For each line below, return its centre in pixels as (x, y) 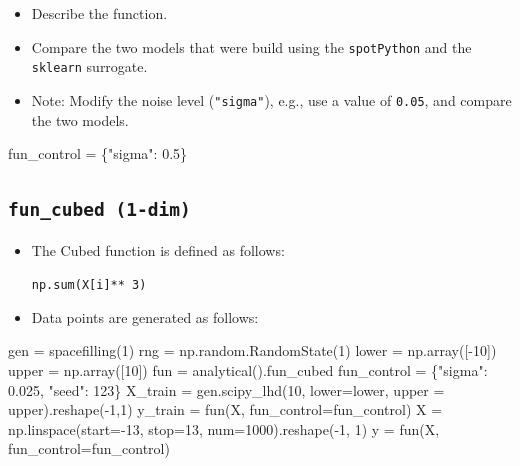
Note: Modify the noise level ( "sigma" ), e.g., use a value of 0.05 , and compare (271, 99)
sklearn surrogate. (89, 66)
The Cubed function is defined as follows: (158, 249)
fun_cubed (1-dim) (99, 210)
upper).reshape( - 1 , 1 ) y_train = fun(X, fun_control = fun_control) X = (225, 409)
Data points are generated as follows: (145, 316)
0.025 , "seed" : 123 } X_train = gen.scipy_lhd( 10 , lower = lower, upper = (226, 389)
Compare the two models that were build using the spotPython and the (251, 46)
